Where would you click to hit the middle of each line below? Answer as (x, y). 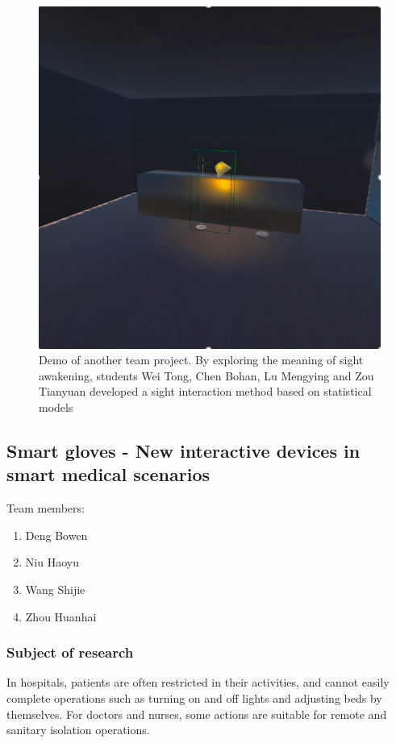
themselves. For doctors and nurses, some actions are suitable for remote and (197, 714)
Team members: (46, 508)
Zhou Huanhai (61, 616)
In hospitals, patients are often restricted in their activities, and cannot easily (198, 682)
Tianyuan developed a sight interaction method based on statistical (205, 391)
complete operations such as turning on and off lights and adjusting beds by (194, 698)
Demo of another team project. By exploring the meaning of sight (201, 360)
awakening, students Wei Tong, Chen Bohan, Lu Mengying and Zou (206, 375)
